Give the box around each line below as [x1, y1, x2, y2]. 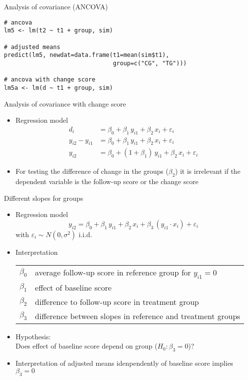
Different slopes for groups [4, 192, 83, 203]
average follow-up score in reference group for [35, 266, 191, 278]
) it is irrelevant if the [175, 166, 241, 176]
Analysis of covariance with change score [4, 98, 126, 109]
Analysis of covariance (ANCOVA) [4, 1, 108, 11]
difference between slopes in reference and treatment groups [35, 310, 241, 322]
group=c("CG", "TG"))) [112, 59, 187, 67]
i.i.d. [79, 229, 92, 239]
